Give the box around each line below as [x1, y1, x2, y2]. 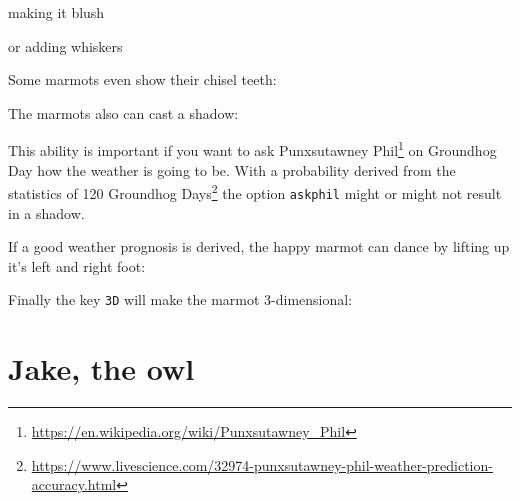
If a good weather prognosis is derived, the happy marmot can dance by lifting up [8, 236, 510, 257]
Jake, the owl [8, 348, 195, 389]
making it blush [8, 2, 105, 22]
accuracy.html [31, 474, 117, 495]
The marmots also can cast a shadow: [8, 102, 239, 123]
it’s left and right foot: [8, 255, 146, 276]
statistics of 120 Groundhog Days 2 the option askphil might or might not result [8, 180, 502, 203]
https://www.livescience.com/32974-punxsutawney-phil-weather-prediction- [31, 454, 493, 475]
